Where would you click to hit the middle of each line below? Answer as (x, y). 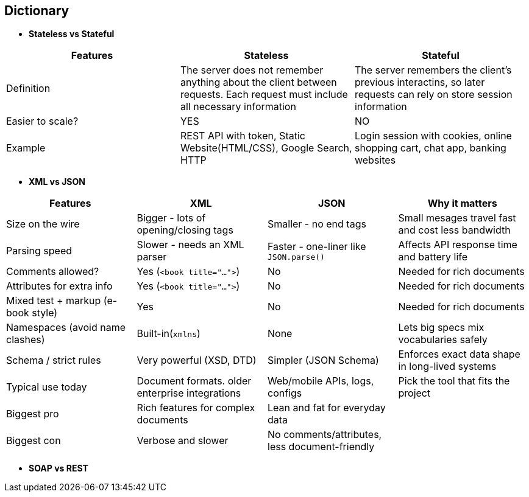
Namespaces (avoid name (66, 328)
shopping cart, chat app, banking (430, 148)
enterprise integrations (189, 393)
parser (152, 257)
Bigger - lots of (171, 218)
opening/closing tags (185, 230)
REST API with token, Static (243, 136)
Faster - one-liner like (317, 246)
